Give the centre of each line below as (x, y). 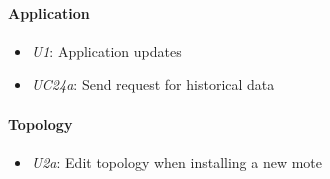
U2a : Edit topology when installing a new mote (177, 161)
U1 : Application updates (106, 50)
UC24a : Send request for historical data (153, 84)
